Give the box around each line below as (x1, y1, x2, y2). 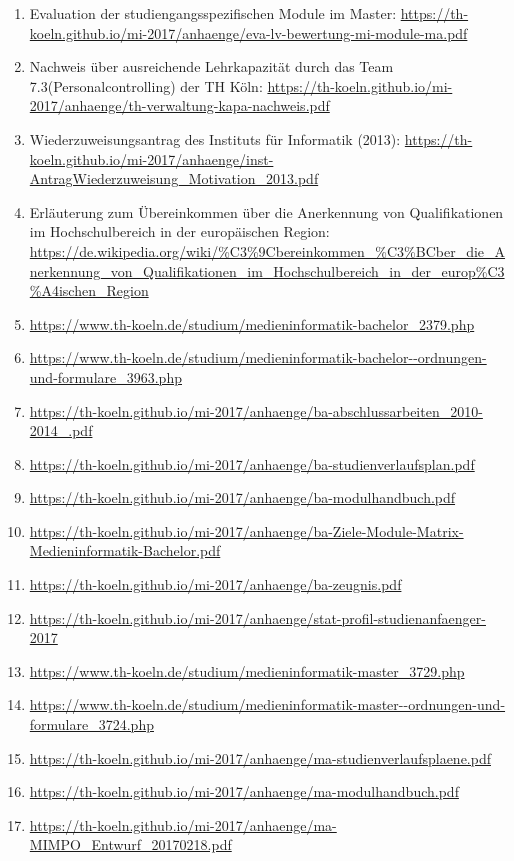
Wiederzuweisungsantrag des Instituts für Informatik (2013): (29, 128, 401, 149)
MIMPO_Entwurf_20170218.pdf (29, 834, 232, 855)
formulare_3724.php (29, 714, 154, 735)
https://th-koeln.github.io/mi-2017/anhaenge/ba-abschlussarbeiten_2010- (29, 400, 483, 421)
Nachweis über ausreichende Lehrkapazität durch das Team (29, 56, 394, 77)
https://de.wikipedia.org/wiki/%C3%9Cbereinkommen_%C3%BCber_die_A (29, 240, 506, 261)
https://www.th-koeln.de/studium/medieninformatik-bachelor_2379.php (29, 313, 475, 334)
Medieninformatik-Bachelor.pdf (29, 540, 221, 561)
